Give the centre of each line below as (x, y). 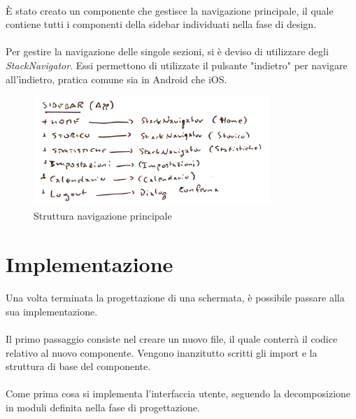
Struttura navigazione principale (103, 215)
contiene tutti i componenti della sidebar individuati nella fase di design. (161, 24)
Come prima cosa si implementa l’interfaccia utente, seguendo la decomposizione (178, 393)
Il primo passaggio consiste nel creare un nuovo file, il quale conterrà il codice (172, 339)
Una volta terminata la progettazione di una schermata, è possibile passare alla (175, 298)
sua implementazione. (52, 311)
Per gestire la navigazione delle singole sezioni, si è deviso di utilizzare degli (167, 51)
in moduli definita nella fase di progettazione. (103, 407)
